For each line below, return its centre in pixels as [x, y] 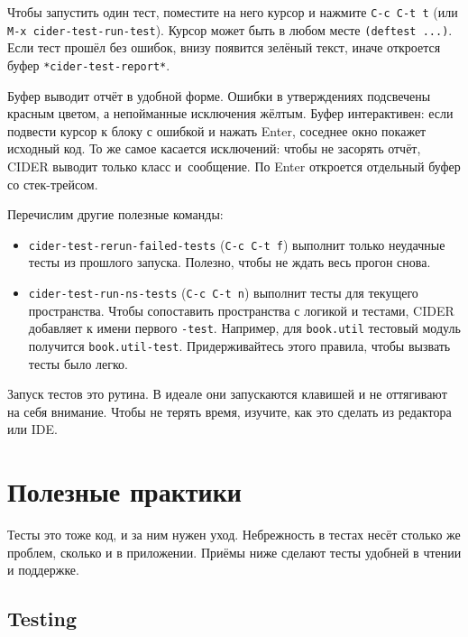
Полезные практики [124, 491]
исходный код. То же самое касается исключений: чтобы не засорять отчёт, [214, 148]
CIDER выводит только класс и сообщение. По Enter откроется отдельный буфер [234, 166]
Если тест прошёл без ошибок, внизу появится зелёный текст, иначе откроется [224, 47]
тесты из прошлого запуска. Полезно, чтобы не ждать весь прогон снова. [229, 262]
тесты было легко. [78, 363]
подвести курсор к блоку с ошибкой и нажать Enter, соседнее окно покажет [217, 130]
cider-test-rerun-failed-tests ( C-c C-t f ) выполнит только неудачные [237, 244]
